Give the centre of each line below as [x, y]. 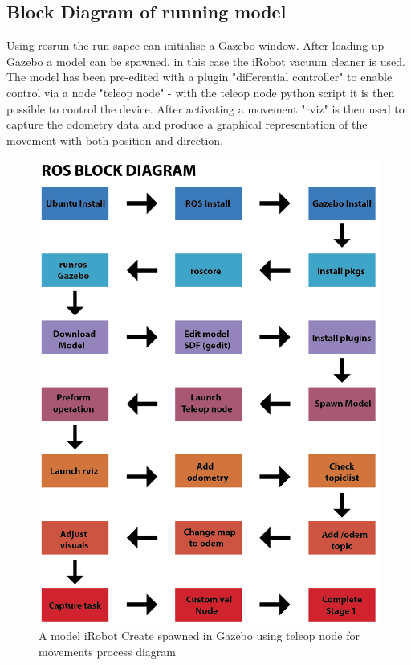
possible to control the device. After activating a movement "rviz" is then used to [205, 108]
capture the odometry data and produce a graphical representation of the [187, 124]
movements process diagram [107, 651]
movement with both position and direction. [115, 140]
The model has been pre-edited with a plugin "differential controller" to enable [199, 77]
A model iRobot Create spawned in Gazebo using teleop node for [199, 636]
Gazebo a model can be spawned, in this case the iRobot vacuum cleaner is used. [206, 61]
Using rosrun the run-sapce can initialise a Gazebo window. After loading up [195, 45]
